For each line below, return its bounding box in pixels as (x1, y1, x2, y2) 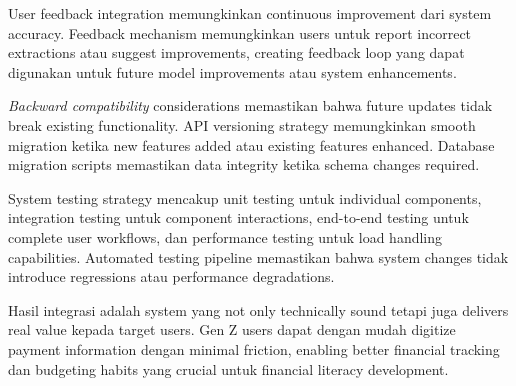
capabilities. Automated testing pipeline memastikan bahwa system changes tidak (8, 246, 509, 267)
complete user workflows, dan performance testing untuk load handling (8, 226, 443, 247)
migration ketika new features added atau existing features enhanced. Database (8, 134, 495, 155)
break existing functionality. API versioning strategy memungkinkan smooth (8, 114, 476, 135)
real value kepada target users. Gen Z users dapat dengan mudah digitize (8, 319, 456, 340)
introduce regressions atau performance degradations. (8, 266, 335, 287)
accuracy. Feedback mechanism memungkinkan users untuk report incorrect (8, 22, 472, 43)
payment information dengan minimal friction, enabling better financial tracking (8, 338, 500, 359)
